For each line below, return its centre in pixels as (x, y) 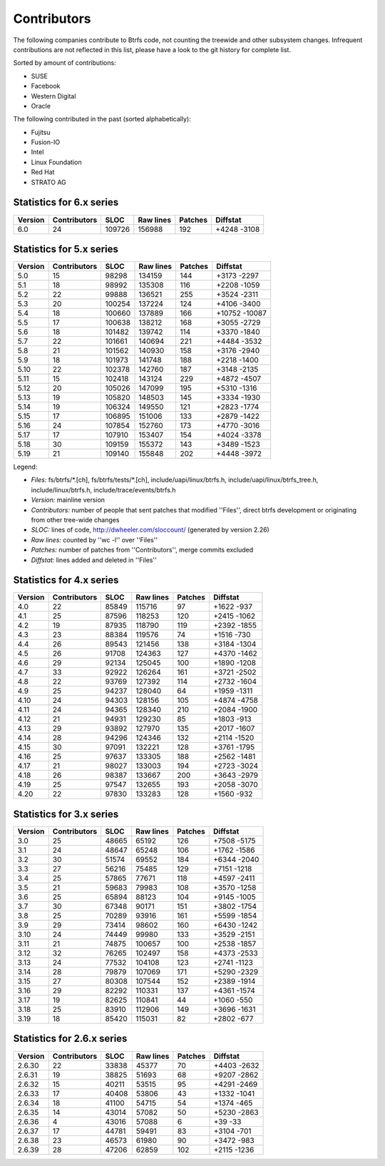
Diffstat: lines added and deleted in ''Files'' (94, 559)
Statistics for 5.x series (66, 249)
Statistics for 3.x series (66, 814)
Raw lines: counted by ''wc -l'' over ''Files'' (94, 539)
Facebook (46, 86)
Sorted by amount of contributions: (65, 63)
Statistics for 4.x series (66, 581)
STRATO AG (49, 182)
